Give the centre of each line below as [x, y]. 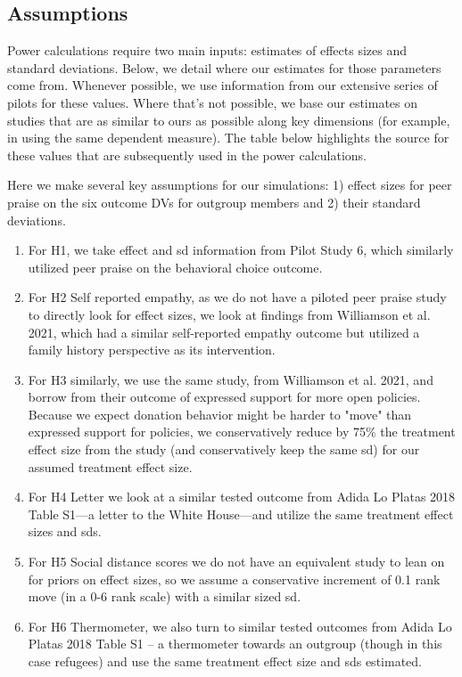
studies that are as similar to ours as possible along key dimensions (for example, [229, 120]
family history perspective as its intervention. [152, 350]
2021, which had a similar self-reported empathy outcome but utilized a [224, 332]
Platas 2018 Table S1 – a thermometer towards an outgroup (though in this [235, 644]
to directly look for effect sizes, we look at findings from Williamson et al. [229, 314]
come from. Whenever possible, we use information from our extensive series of [223, 85]
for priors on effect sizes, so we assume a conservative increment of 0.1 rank [234, 579]
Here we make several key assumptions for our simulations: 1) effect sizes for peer [230, 185]
